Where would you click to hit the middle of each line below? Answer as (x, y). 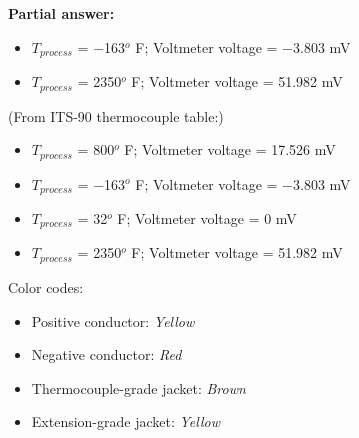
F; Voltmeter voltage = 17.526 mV (230, 149)
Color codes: (46, 286)
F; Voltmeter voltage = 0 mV (207, 218)
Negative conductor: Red (106, 354)
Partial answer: (61, 13)
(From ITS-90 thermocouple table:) (116, 115)
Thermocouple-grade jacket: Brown (138, 387)
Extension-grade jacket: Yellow (125, 421)
